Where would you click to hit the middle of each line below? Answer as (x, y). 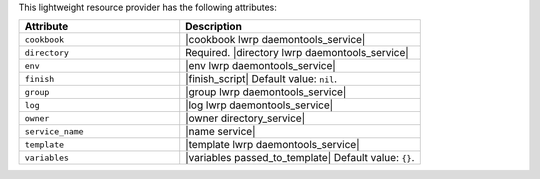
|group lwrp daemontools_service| (266, 92)
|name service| (220, 132)
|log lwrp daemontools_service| (259, 105)
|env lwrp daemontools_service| (261, 66)
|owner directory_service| (245, 118)
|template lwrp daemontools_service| (272, 145)
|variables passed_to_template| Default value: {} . (300, 158)
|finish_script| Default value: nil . (261, 79)
